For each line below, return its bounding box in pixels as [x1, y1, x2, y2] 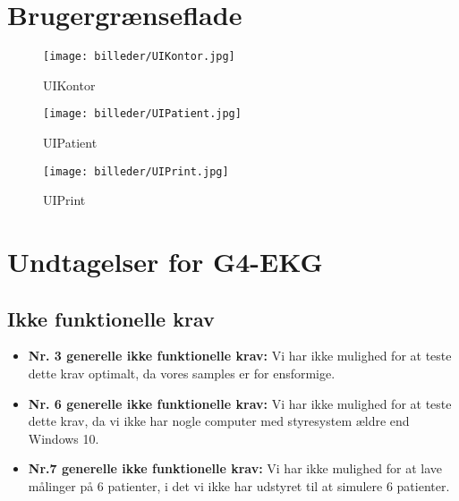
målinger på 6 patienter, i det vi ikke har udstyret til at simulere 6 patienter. [28, 477, 450, 496]
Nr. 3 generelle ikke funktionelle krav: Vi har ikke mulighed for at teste [28, 346, 452, 365]
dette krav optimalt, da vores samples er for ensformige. [28, 364, 336, 383]
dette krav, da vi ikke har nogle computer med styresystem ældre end [28, 412, 410, 430]
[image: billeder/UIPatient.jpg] [43, 107, 242, 121]
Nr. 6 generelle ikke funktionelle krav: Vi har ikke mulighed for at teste [28, 394, 452, 412]
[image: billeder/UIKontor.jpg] [43, 50, 235, 64]
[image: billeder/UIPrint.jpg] [43, 165, 229, 178]
